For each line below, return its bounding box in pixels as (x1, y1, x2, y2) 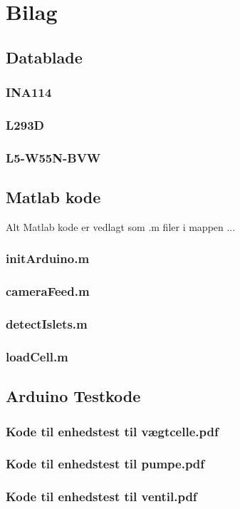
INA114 (6, 83, 52, 101)
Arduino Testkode (6, 385, 141, 407)
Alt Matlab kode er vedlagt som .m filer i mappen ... (6, 219, 236, 234)
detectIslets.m (6, 315, 88, 333)
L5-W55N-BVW (6, 148, 101, 166)
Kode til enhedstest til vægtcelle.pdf (6, 422, 219, 440)
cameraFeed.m (6, 282, 90, 300)
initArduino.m (6, 250, 90, 267)
